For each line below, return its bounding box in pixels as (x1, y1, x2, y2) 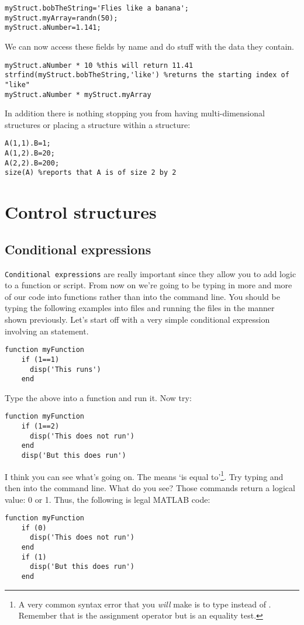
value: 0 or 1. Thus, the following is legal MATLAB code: (5, 493, 210, 505)
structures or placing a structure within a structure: (5, 118, 191, 130)
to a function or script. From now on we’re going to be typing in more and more (5, 279, 292, 291)
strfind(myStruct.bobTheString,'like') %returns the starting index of (5, 71, 289, 80)
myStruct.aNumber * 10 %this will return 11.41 (5, 61, 194, 70)
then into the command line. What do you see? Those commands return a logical (5, 481, 295, 493)
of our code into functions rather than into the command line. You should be (5, 290, 280, 302)
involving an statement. (5, 324, 89, 337)
